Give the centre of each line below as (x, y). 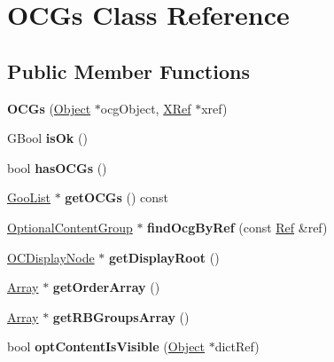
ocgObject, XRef (146, 108)
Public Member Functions (128, 71)
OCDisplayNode (51, 257)
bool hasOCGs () (57, 167)
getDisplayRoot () (164, 257)
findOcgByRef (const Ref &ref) (237, 227)
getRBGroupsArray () (121, 316)
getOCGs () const (117, 197)
